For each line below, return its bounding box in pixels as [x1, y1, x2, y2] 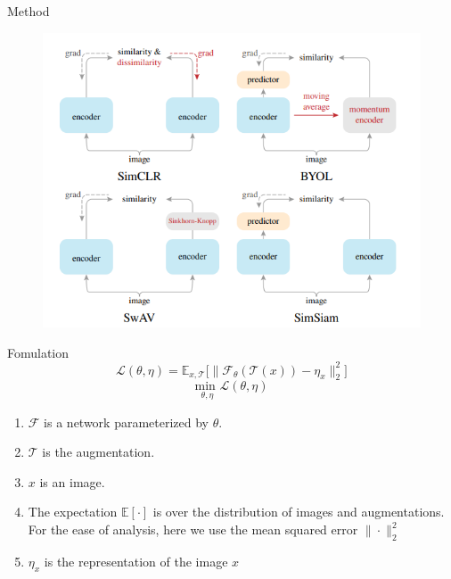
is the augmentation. [42, 443, 155, 461]
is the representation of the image [44, 551, 228, 570]
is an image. [39, 472, 105, 491]
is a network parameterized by [44, 412, 209, 431]
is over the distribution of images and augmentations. [152, 502, 445, 521]
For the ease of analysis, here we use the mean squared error [28, 520, 358, 539]
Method [7, 2, 50, 20]
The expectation [28, 502, 118, 521]
